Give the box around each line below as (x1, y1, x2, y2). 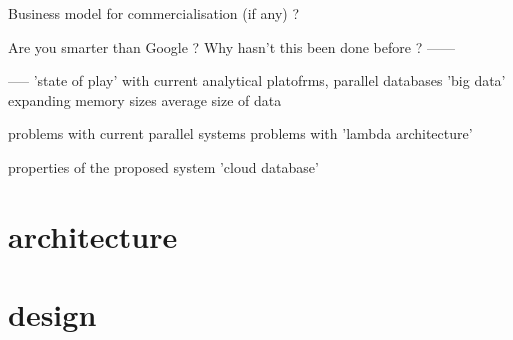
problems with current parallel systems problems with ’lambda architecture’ (8, 123, 473, 144)
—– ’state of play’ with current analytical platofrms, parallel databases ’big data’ (8, 70, 506, 91)
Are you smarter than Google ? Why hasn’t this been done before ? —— (8, 36, 455, 57)
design (8, 294, 97, 335)
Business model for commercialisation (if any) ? (8, 3, 300, 23)
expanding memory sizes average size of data (8, 89, 282, 110)
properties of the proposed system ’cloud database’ (8, 156, 319, 177)
